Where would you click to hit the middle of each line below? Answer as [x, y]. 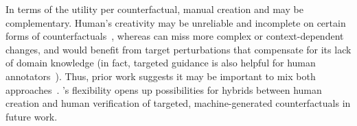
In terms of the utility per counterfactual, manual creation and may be [154, 9]
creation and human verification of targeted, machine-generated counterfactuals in [178, 103]
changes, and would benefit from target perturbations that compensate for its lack [178, 49]
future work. [32, 116]
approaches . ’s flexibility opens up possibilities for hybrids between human [164, 89]
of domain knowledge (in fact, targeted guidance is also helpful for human [161, 63]
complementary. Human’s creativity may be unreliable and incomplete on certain [176, 22]
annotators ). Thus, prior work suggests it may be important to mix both [161, 76]
